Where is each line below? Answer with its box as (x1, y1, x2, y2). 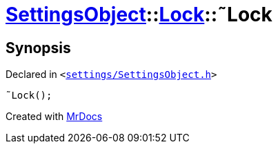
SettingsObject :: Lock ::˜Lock (6, 3, 272, 26)
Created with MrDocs (6, 110, 103, 123)
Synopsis (6, 39, 71, 57)
